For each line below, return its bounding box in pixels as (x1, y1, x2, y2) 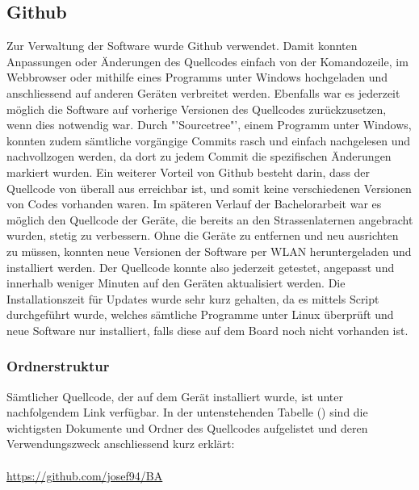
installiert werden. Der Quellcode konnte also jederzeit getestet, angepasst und (6, 258, 395, 275)
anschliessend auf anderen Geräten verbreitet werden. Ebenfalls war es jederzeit (6, 84, 400, 101)
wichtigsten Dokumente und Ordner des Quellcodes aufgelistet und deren (6, 419, 368, 436)
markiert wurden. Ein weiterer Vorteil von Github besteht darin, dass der (6, 163, 371, 180)
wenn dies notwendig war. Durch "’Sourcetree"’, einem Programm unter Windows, (6, 116, 412, 133)
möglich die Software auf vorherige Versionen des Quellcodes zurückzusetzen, (6, 100, 387, 117)
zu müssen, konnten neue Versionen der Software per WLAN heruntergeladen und (6, 242, 412, 259)
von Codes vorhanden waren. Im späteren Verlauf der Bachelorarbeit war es (6, 195, 382, 212)
